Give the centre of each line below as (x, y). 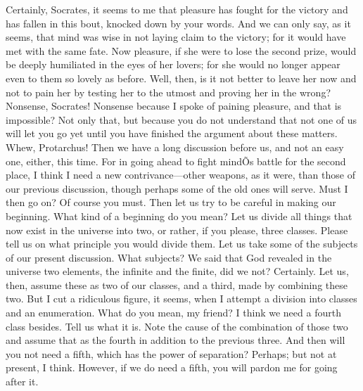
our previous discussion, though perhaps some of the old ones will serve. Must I (177, 188)
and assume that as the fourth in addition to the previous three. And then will (176, 340)
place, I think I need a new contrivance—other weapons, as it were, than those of (180, 175)
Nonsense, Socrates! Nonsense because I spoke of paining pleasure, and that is (174, 106)
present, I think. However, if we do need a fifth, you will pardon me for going (172, 367)
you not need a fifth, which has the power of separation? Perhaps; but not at (171, 353)
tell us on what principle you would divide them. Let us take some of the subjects (182, 244)
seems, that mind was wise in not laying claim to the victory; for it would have (176, 37)
